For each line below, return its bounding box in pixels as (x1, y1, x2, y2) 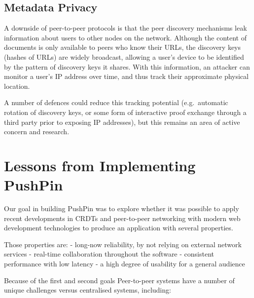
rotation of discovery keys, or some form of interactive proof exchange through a (4, 107, 247, 117)
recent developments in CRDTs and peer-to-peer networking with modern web (4, 213, 241, 223)
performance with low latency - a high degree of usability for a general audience (4, 259, 245, 269)
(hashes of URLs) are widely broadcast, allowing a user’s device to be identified (4, 51, 244, 62)
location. (4, 80, 30, 91)
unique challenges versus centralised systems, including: (4, 285, 171, 295)
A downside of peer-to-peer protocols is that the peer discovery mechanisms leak (4, 23, 247, 33)
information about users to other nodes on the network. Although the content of (4, 32, 247, 42)
